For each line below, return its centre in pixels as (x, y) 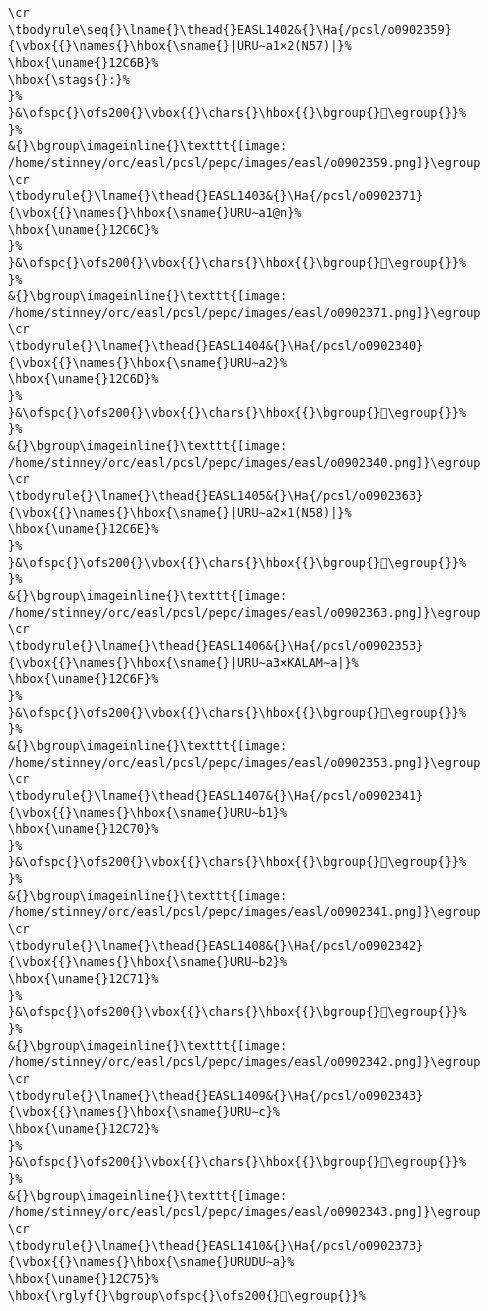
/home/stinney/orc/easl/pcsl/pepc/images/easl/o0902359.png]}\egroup (244, 162)
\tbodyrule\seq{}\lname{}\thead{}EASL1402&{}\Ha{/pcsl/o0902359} (230, 29)
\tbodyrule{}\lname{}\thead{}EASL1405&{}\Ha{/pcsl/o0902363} (216, 496)
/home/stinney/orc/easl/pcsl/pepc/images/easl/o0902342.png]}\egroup (244, 1062)
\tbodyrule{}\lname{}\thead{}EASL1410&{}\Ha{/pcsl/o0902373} (216, 1245)
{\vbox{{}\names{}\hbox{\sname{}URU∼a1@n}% (155, 212)
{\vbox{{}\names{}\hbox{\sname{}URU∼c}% (144, 1112)
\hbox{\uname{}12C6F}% (83, 679)
